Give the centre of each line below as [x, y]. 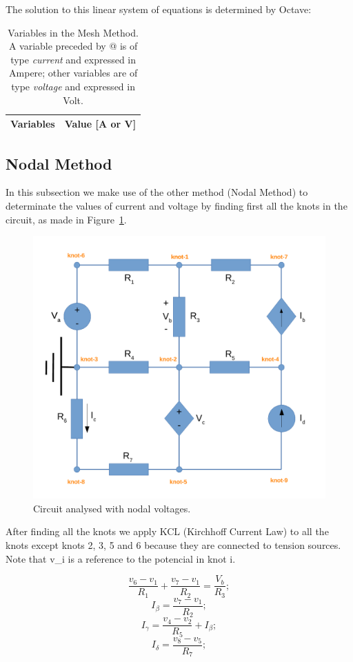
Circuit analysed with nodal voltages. [112, 508]
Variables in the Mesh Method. [73, 32]
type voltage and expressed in [73, 86]
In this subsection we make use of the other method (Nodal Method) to [157, 192]
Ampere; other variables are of [73, 73]
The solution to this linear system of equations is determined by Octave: [159, 9]
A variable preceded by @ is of [73, 46]
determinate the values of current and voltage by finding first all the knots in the [176, 206]
